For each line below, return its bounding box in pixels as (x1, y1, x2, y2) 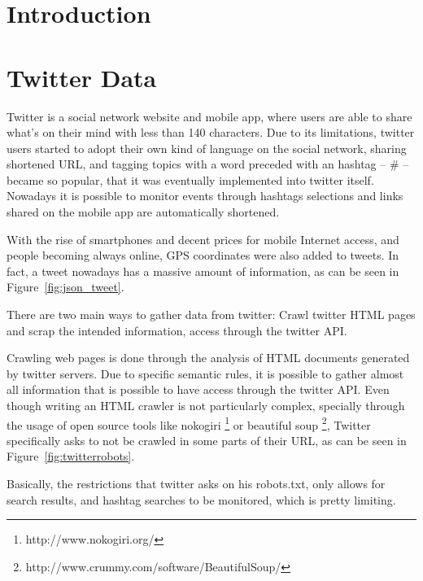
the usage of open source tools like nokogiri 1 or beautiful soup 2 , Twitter (7, 413, 371, 433)
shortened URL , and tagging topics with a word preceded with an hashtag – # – (7, 155, 409, 173)
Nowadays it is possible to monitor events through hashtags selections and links (7, 187, 403, 204)
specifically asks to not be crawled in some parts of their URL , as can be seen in (7, 431, 407, 448)
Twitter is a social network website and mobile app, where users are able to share (7, 107, 412, 124)
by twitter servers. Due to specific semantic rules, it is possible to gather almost (7, 365, 404, 382)
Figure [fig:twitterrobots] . (7, 448, 135, 465)
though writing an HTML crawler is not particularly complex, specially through (7, 397, 405, 413)
